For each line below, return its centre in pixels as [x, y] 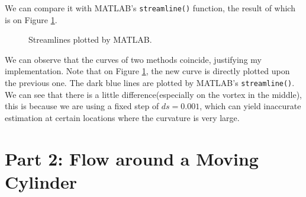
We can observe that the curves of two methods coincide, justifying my [133, 59]
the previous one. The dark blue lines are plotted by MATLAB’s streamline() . [150, 83]
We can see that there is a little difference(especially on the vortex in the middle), [153, 94]
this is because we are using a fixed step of [82, 106]
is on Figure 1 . [31, 19]
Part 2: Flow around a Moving [132, 158]
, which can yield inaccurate [250, 106]
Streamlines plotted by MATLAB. [90, 39]
